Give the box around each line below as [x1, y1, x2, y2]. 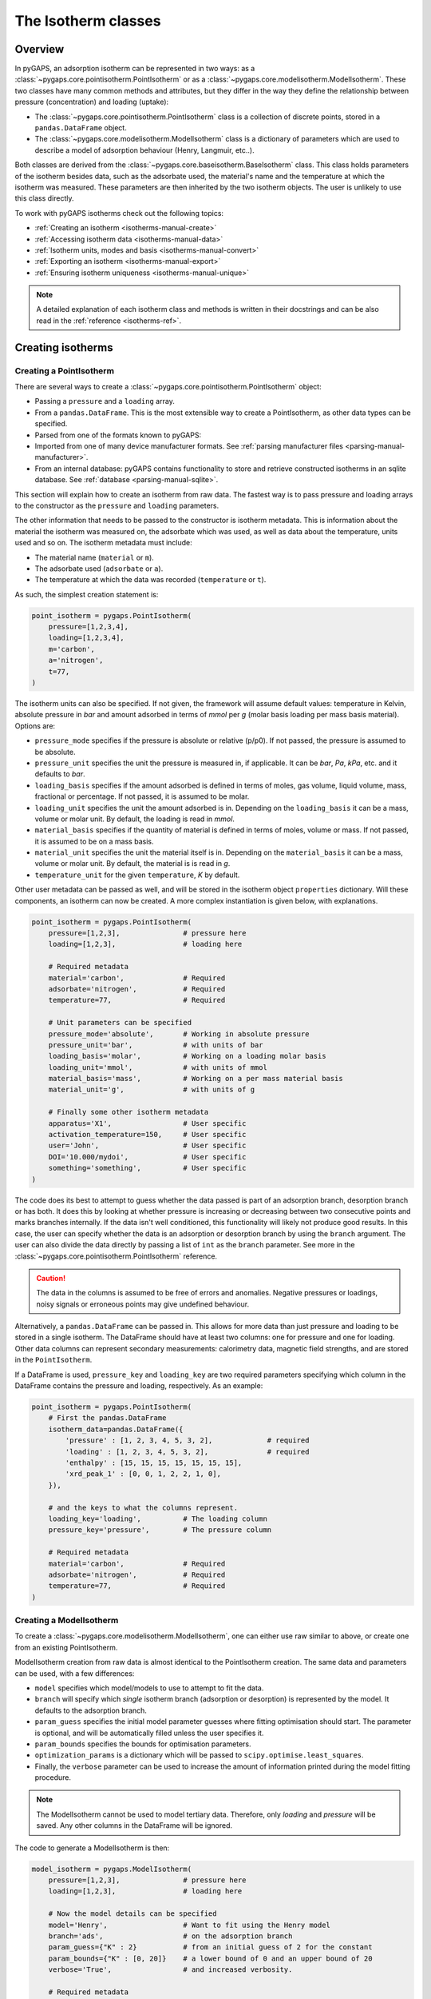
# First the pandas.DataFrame [48, 1414, 167, 1422]
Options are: [14, 720, 56, 731]
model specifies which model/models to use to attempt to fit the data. [34, 1683, 264, 1693]
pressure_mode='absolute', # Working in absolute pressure [48, 1029, 310, 1039]
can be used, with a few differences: [14, 1668, 135, 1678]
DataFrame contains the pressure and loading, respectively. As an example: [14, 1381, 263, 1391]
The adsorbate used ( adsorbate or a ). [34, 564, 164, 573]
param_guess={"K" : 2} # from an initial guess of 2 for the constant [48, 1943, 373, 1952]
